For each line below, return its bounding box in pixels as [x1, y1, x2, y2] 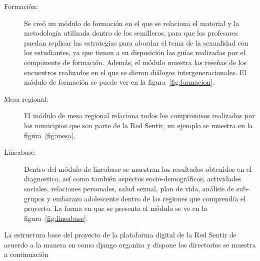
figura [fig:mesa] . [24, 130, 75, 140]
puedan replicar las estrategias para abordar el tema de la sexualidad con [24, 37, 248, 48]
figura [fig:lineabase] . [24, 212, 88, 223]
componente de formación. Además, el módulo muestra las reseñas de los [24, 57, 247, 67]
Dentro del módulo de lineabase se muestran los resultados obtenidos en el [24, 163, 252, 174]
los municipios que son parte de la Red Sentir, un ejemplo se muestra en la [24, 120, 253, 130]
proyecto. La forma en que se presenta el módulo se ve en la [24, 203, 207, 213]
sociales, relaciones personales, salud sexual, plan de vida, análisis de [24, 183, 234, 193]
